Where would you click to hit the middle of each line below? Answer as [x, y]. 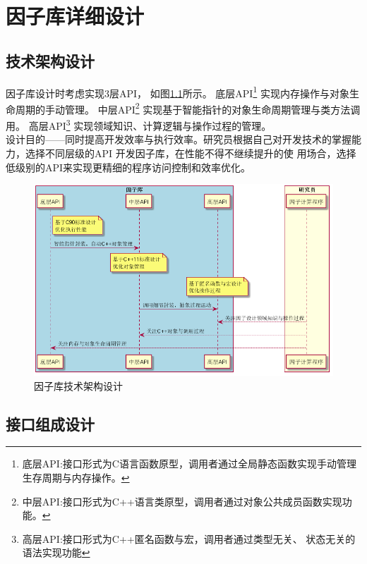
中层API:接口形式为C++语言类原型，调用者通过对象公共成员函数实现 [182, 501]
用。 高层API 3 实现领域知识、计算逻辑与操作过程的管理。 [139, 124]
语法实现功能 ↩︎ [56, 552]
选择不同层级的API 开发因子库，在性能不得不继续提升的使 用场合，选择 [191, 153]
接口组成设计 [50, 423]
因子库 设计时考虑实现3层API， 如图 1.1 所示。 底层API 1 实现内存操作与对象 [178, 92]
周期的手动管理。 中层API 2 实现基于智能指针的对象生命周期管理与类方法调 [188, 108]
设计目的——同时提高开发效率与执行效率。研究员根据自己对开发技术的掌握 [179, 139]
